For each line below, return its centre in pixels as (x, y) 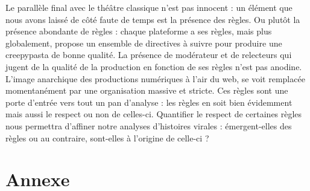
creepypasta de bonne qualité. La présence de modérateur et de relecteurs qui (149, 55)
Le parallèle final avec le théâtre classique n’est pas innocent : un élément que (149, 7)
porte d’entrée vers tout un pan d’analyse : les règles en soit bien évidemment (149, 102)
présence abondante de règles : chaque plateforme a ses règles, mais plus (139, 31)
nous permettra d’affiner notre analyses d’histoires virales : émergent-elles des (149, 125)
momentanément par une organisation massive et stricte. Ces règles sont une (147, 90)
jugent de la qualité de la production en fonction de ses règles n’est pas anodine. (154, 66)
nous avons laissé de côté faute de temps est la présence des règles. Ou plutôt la (153, 19)
